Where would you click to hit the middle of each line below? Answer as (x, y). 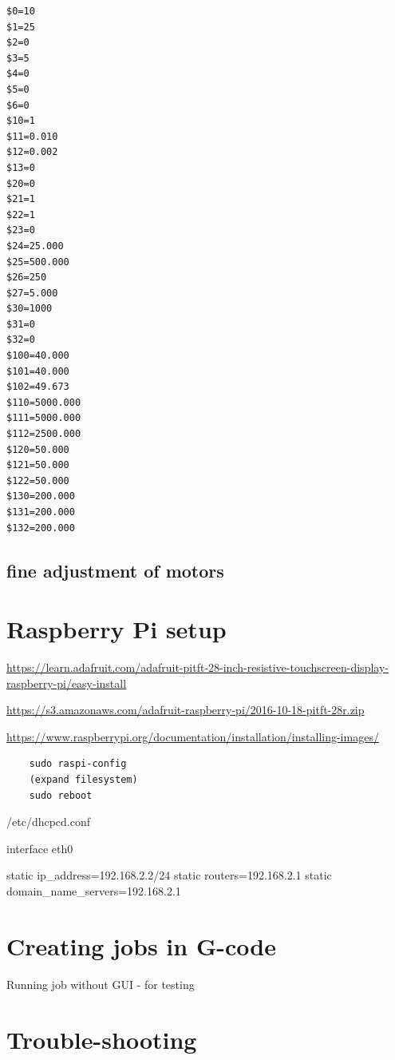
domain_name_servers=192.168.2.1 (94, 891)
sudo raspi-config (78, 764)
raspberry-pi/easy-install (67, 683)
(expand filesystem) (83, 780)
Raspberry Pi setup (117, 629)
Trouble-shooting (102, 1039)
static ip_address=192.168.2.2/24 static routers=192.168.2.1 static (169, 875)
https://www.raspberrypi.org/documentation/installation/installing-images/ (193, 736)
